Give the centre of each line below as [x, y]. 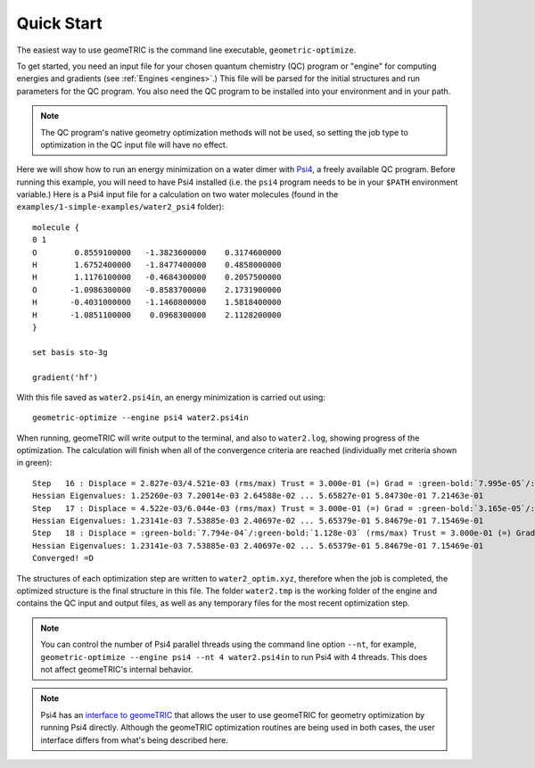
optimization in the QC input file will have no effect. [134, 145]
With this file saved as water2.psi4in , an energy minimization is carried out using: [171, 397]
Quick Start [59, 23]
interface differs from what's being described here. [135, 739]
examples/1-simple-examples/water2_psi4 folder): [120, 207]
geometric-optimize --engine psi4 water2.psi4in [140, 418]
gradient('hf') [66, 377]
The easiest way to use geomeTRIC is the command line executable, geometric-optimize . [186, 50]
